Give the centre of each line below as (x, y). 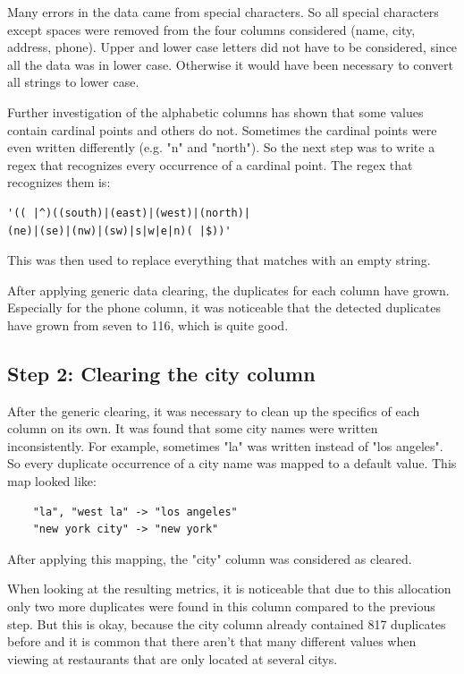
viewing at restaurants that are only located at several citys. (173, 658)
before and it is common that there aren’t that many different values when (212, 641)
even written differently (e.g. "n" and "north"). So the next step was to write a (221, 147)
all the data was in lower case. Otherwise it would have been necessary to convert (231, 64)
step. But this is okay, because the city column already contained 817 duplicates (227, 623)
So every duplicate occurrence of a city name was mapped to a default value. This (232, 463)
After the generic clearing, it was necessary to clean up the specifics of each (214, 410)
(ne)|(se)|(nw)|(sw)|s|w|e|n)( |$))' (119, 230)
